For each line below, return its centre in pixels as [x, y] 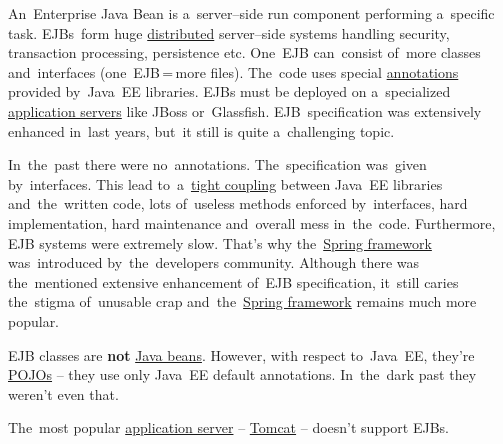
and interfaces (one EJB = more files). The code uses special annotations [233, 71]
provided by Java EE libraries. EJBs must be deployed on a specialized [229, 91]
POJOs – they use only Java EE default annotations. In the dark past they [242, 374]
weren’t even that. [63, 393]
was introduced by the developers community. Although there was [214, 262]
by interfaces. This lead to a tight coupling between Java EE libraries [225, 183]
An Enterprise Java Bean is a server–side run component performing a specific [251, 13]
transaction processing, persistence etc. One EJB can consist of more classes [244, 52]
